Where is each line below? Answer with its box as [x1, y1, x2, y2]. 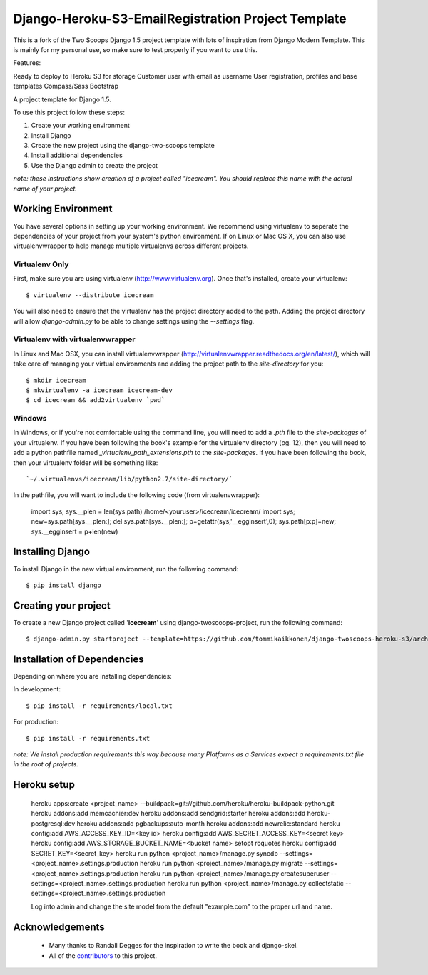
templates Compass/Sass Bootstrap [13, 82, 119, 91]
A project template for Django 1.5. [13, 95, 112, 104]
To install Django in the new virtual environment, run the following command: [13, 564, 239, 573]
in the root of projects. [13, 760, 78, 769]
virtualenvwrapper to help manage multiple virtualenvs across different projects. [13, 241, 249, 250]
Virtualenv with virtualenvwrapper [13, 334, 136, 344]
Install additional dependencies [31, 151, 123, 160]
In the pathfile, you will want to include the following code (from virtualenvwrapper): [13, 491, 260, 499]
